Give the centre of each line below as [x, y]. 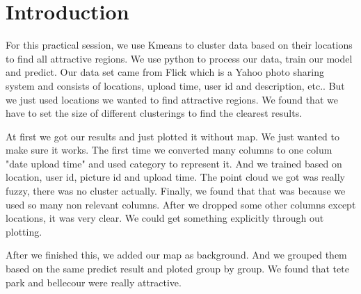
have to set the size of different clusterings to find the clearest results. [154, 113]
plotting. [24, 231]
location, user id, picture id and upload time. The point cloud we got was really [175, 177]
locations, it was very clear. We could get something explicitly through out [165, 218]
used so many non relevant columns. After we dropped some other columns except [181, 204]
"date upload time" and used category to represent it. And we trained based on [174, 163]
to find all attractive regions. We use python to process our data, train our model [179, 58]
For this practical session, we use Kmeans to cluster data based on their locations [179, 45]
